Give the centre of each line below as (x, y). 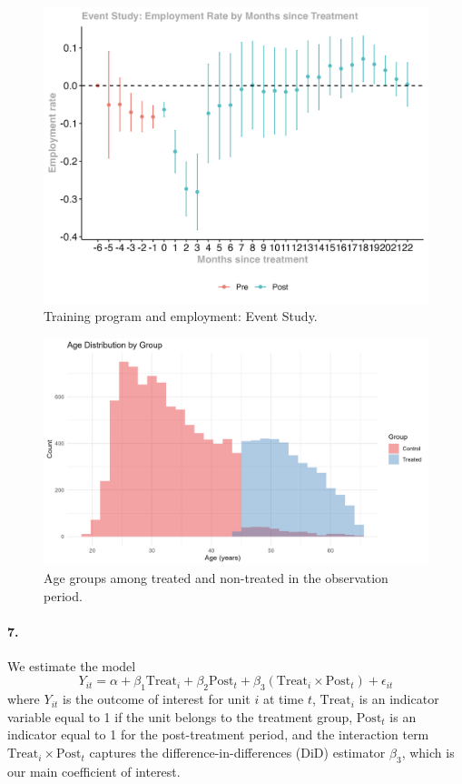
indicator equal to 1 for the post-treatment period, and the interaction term (218, 734)
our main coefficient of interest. (94, 771)
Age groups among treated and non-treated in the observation (216, 577)
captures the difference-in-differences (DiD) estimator (237, 753)
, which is (428, 753)
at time (283, 699)
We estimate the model (72, 665)
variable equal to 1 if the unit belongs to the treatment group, (180, 716)
